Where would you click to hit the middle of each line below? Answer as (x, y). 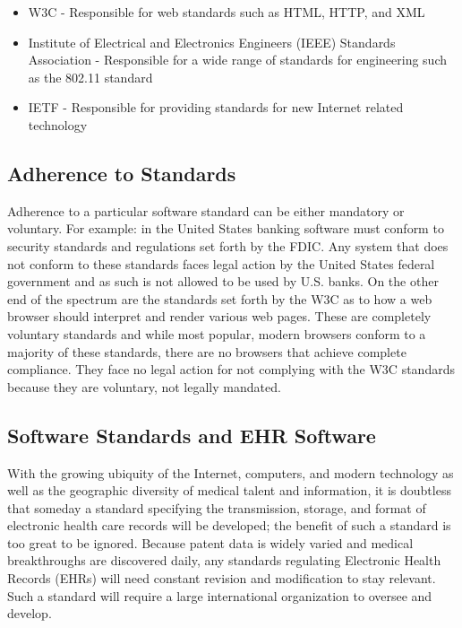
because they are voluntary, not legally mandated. (144, 386)
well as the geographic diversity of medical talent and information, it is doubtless (229, 490)
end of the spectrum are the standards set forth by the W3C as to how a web (220, 298)
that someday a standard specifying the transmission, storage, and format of (217, 507)
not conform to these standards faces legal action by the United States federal (221, 263)
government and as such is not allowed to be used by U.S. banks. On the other (223, 281)
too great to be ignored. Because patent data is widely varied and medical (210, 542)
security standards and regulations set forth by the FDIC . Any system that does (228, 245)
